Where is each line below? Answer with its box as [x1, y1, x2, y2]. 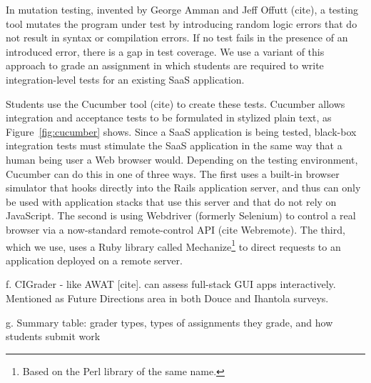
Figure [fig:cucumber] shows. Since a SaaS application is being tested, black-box [6, 124, 357, 139]
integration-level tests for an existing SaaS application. [6, 71, 245, 86]
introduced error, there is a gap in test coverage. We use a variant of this [6, 44, 325, 59]
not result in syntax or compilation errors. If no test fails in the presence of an [6, 30, 348, 45]
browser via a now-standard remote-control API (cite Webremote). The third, [6, 222, 345, 237]
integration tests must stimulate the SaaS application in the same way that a [6, 138, 342, 153]
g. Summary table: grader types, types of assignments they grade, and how [6, 314, 333, 329]
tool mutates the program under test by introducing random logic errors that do [6, 16, 357, 31]
